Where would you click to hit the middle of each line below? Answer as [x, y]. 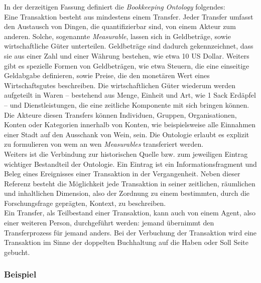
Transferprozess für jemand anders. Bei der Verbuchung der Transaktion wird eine [130, 232]
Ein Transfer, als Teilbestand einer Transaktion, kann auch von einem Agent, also [130, 213]
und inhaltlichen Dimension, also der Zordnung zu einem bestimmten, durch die [127, 193]
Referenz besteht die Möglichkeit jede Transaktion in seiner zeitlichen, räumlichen [130, 183]
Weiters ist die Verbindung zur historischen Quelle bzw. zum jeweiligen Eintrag [126, 154]
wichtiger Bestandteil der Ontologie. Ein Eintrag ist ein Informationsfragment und [130, 164]
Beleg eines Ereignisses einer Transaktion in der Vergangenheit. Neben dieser [122, 174]
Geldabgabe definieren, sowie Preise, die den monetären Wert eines [107, 75]
